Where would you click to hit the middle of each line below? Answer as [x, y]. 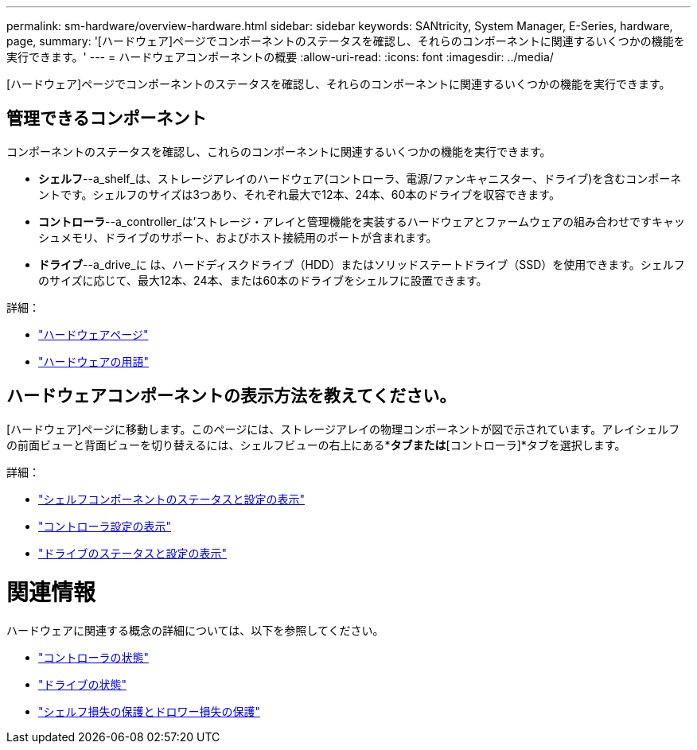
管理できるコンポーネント [107, 119]
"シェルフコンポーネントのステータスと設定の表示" [172, 499]
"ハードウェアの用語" [94, 361]
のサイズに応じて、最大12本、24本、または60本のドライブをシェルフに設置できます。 [263, 280]
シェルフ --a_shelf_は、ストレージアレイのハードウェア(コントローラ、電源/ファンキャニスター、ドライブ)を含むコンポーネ [360, 178]
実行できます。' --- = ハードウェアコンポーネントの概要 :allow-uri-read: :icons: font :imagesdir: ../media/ [280, 57]
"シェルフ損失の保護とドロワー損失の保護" [150, 712]
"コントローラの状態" [94, 658]
